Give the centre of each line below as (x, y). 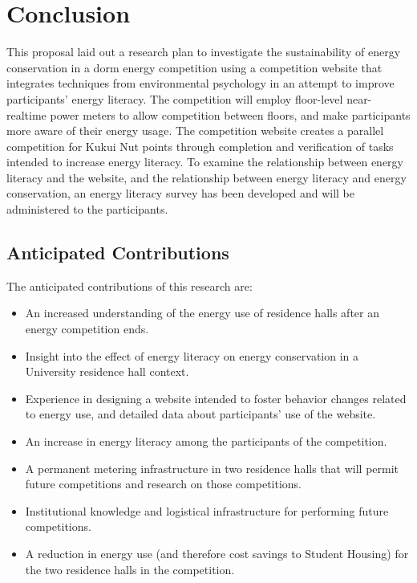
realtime (26, 114)
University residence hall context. (107, 371)
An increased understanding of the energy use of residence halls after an (202, 313)
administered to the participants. (87, 209)
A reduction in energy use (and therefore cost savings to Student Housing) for (217, 553)
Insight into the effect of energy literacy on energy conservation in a (192, 355)
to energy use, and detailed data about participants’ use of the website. (200, 414)
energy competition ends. (87, 329)
